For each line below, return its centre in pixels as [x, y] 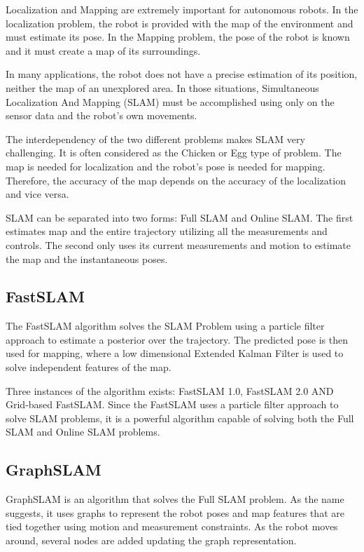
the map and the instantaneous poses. [87, 258]
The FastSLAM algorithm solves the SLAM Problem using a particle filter [165, 326]
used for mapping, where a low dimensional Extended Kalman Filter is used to [175, 353]
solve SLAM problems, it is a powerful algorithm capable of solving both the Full [180, 418]
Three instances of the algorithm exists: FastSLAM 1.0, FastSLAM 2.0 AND [170, 390]
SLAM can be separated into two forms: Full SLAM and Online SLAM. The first [180, 217]
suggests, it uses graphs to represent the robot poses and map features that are [175, 512]
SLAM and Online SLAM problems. [83, 432]
